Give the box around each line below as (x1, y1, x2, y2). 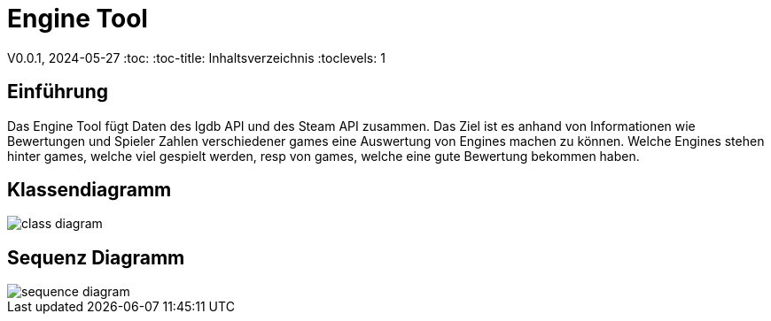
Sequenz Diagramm (7, 246, 185, 269)
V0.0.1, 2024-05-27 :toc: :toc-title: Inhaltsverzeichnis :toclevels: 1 (7, 50, 385, 65)
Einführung (7, 80, 108, 103)
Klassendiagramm (7, 179, 172, 202)
